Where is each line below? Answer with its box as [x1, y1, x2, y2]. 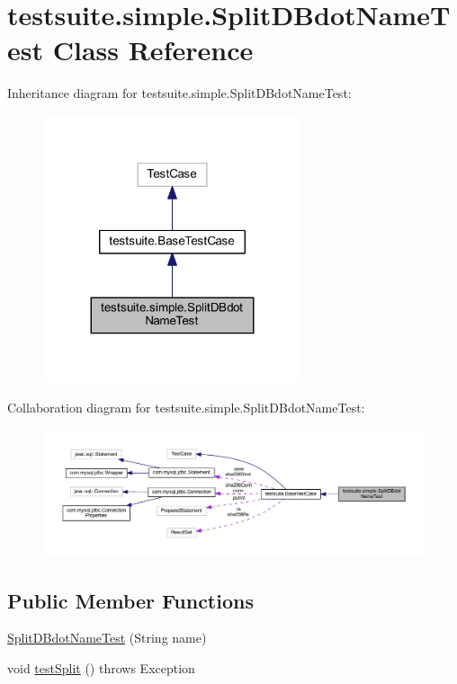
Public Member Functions [7, 586, 254, 614]
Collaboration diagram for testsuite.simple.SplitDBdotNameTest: [7, 398, 365, 417]
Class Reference [52, 31, 254, 68]
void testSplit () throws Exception [7, 659, 195, 678]
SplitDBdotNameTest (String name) [7, 628, 207, 647]
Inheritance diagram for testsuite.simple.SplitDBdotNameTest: [7, 84, 352, 102]
